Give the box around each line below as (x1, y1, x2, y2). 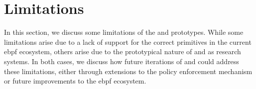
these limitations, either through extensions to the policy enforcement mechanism (4, 66, 253, 76)
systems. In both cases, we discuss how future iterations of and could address (4, 56, 239, 66)
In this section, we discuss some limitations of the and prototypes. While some (4, 27, 244, 37)
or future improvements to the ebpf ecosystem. (4, 76, 146, 86)
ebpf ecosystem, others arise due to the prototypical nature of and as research (4, 46, 241, 57)
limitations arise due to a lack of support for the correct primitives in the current (4, 36, 252, 47)
